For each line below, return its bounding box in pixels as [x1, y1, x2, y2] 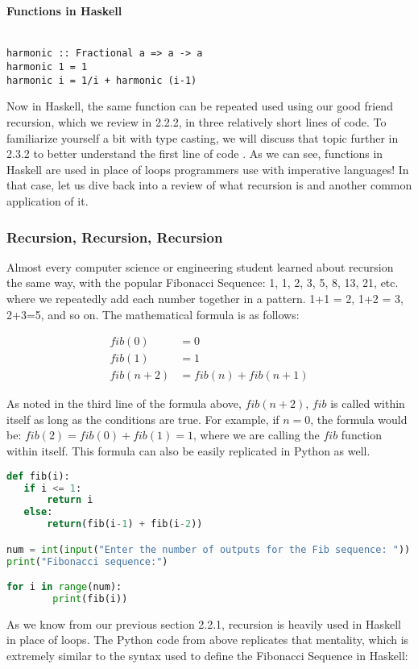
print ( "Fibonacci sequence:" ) [6, 555, 168, 567]
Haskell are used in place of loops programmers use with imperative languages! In [6, 160, 409, 177]
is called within [330, 395, 405, 412]
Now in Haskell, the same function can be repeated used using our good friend [6, 98, 393, 114]
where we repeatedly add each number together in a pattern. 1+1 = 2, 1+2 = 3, [6, 289, 404, 306]
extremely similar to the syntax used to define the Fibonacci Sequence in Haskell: [6, 647, 408, 664]
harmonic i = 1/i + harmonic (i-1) [6, 74, 197, 86]
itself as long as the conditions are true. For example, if [6, 410, 279, 427]
